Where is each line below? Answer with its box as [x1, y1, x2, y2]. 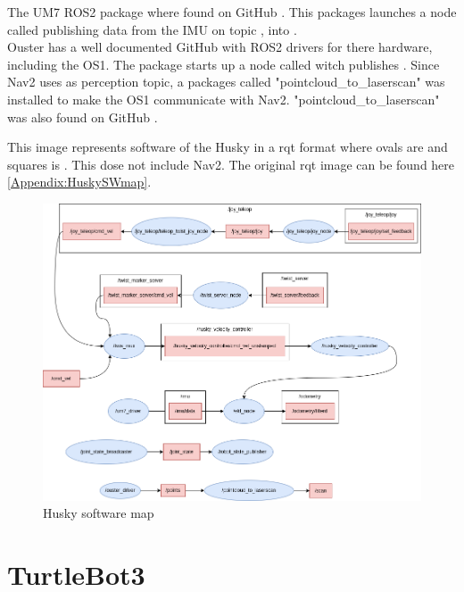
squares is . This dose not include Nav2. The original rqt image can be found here [7, 154, 455, 173]
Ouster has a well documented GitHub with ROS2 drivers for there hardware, [7, 38, 433, 56]
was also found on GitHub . [7, 107, 158, 126]
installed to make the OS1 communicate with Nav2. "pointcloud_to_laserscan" [7, 89, 440, 108]
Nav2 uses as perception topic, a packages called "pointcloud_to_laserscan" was [7, 72, 445, 91]
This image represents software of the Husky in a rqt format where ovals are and [7, 138, 448, 156]
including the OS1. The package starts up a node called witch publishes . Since [7, 54, 440, 73]
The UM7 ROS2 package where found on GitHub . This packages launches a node [7, 3, 457, 21]
